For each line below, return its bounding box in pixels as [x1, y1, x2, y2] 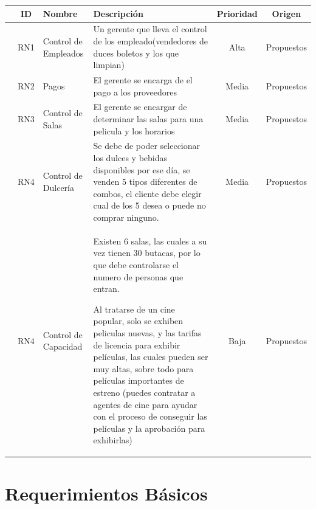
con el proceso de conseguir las [93, 410, 207, 423]
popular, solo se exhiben [93, 314, 184, 327]
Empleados [43, 46, 84, 59]
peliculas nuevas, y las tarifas [93, 327, 202, 339]
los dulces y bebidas [93, 151, 168, 164]
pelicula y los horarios [93, 124, 175, 137]
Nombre [43, 7, 78, 19]
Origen [272, 7, 301, 19]
